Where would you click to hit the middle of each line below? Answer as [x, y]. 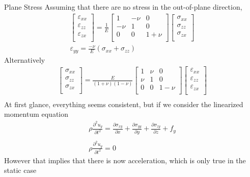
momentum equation [36, 114]
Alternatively [25, 59]
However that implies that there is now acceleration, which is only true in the [125, 160]
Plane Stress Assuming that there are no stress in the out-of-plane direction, [123, 7]
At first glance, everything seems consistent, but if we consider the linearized [124, 104]
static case [20, 170]
